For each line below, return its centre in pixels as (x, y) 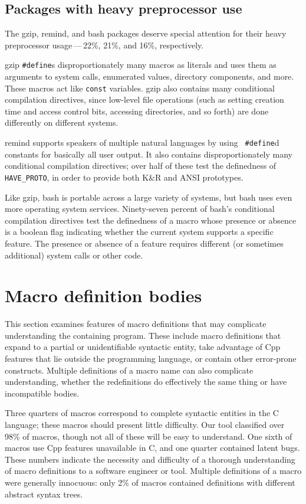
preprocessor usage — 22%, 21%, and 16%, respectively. (104, 45)
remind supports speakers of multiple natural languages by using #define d (142, 143)
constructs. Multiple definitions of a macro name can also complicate (129, 370)
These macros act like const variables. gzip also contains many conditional (140, 88)
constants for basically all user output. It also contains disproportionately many (149, 154)
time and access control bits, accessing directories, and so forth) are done (137, 111)
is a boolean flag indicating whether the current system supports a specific (139, 232)
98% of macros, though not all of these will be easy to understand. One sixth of (149, 436)
